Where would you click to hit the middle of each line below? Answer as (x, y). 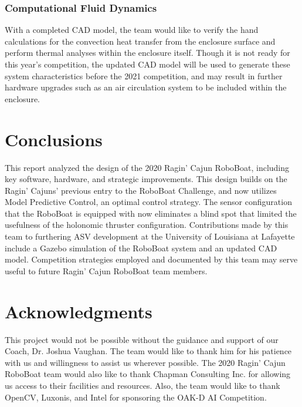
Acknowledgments (79, 311)
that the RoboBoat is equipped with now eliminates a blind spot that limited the (151, 213)
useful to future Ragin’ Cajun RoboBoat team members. (106, 270)
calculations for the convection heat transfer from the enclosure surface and (140, 41)
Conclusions (54, 139)
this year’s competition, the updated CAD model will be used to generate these (147, 64)
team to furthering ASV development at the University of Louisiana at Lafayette (150, 236)
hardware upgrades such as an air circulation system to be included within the (146, 87)
